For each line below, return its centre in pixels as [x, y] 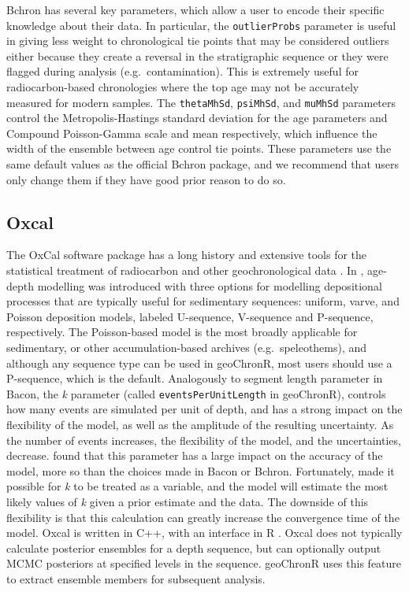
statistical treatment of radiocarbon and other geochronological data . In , [185, 270]
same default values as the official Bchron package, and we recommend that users [203, 164]
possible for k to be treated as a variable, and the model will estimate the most [197, 486]
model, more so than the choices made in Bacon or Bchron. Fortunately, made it [201, 470]
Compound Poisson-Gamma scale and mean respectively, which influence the [192, 133]
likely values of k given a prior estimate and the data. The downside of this [188, 502]
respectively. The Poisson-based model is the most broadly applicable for [182, 332]
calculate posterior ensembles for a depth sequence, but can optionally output [194, 548]
